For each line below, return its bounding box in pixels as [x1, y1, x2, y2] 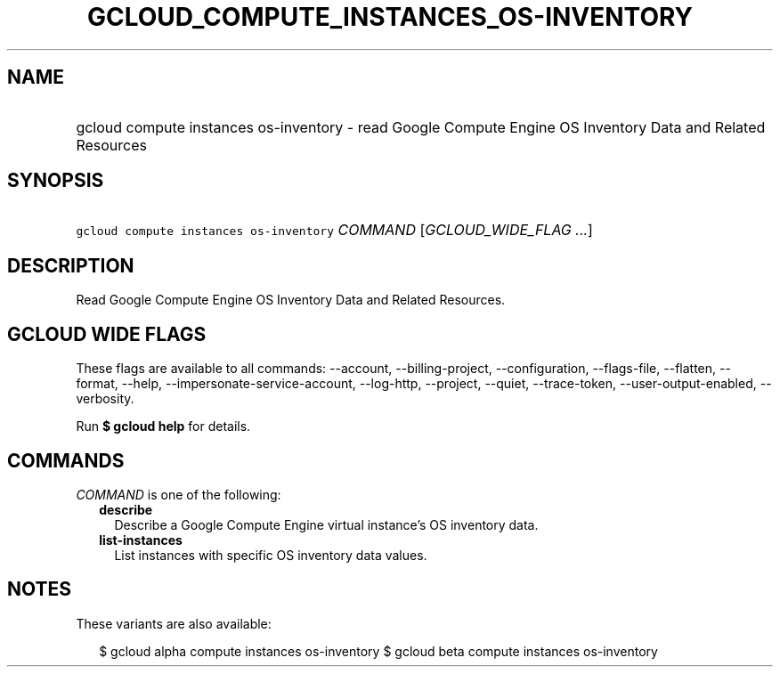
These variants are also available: [76, 615, 272, 631]
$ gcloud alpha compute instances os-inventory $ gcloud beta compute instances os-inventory [99, 643, 658, 659]
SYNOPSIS [7, 169, 104, 192]
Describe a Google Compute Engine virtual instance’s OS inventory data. [114, 516, 539, 532]
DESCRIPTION [7, 254, 134, 277]
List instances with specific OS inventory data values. [114, 547, 427, 563]
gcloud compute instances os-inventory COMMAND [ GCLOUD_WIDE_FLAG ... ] [76, 221, 593, 240]
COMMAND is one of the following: [76, 486, 281, 502]
